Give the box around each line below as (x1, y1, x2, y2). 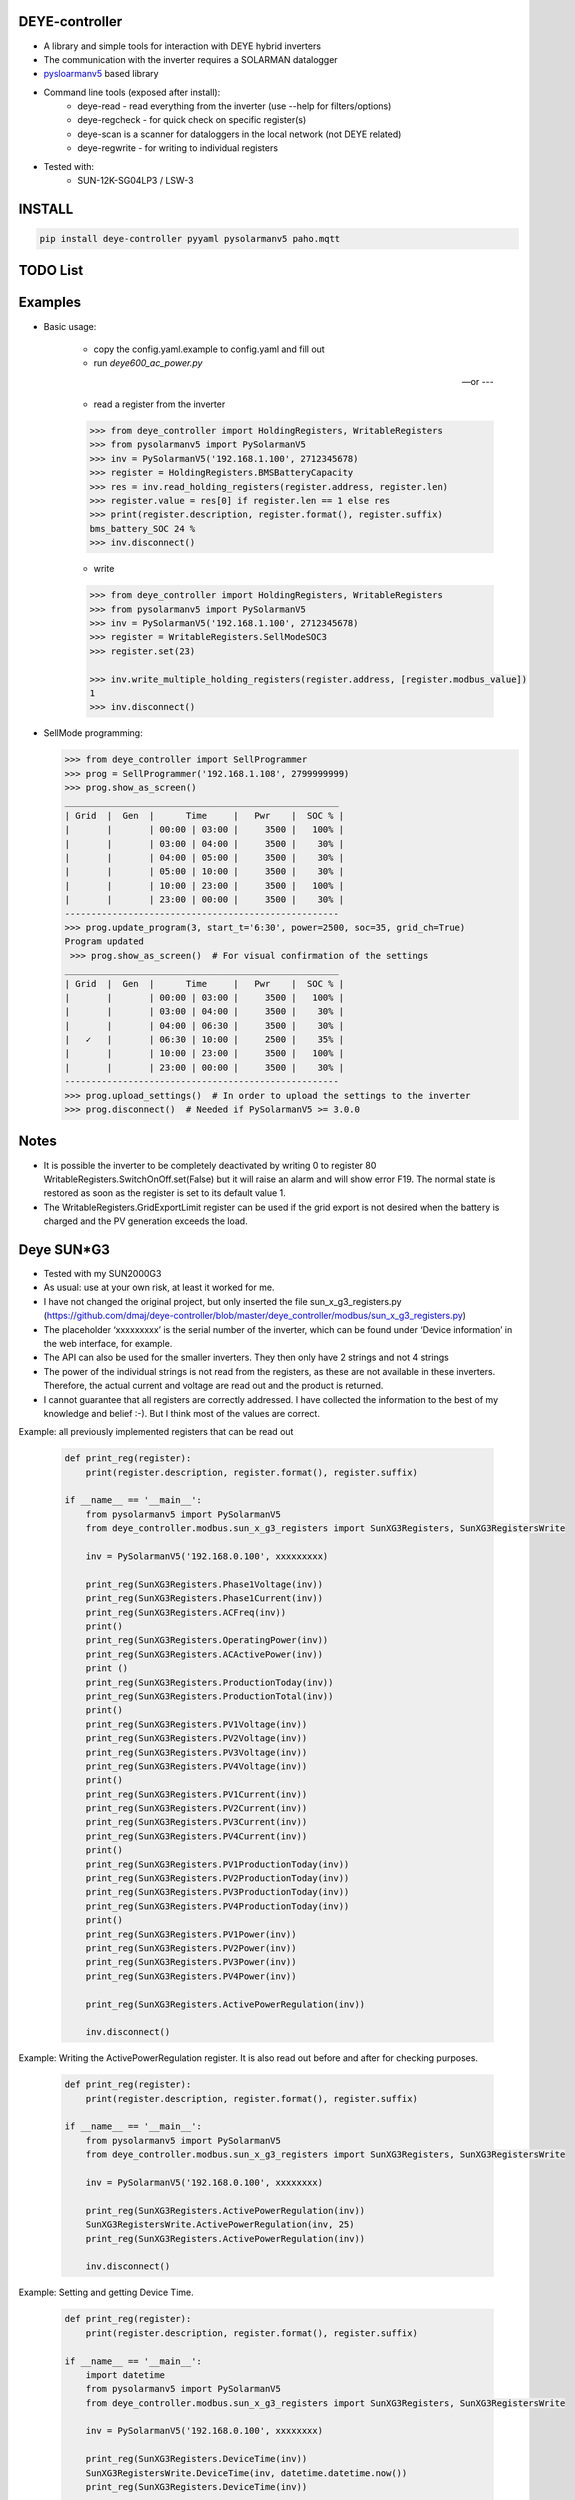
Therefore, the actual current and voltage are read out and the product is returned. (43, 1380, 384, 1392)
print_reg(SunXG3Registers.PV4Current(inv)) (85, 1830, 308, 1842)
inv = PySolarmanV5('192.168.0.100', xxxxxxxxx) (85, 1551, 329, 1562)
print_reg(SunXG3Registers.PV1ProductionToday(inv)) (85, 1858, 350, 1870)
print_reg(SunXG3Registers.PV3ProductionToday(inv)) (85, 1886, 350, 1898)
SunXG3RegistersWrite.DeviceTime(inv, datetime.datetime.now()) (85, 2467, 408, 2479)
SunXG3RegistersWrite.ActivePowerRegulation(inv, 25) (85, 2219, 355, 2230)
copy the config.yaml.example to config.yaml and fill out (93, 343, 325, 355)
